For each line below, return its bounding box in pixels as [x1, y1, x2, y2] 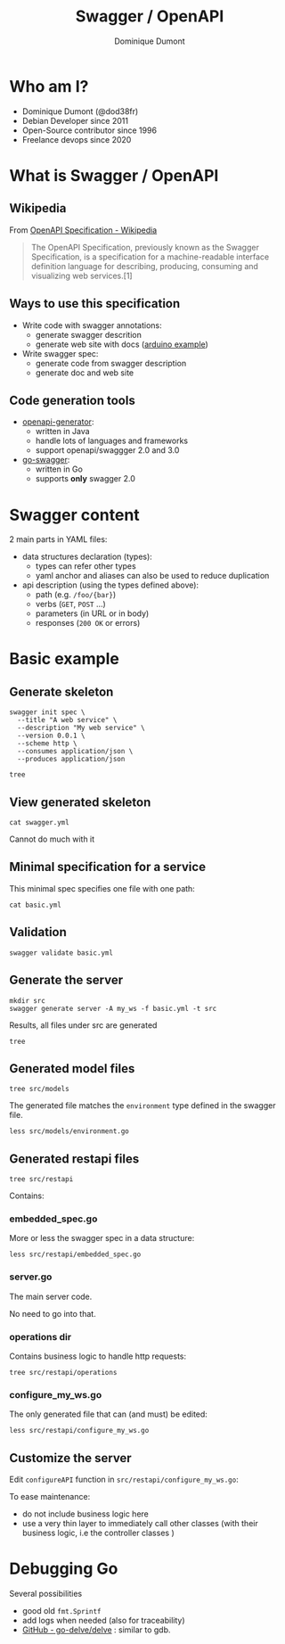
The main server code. [9, 1291, 93, 1302]
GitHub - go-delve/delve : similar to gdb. [21, 1624, 171, 1635]
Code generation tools [9, 392, 135, 407]
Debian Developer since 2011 [21, 115, 129, 126]
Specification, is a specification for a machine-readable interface [30, 251, 270, 262]
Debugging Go [9, 1558, 118, 1579]
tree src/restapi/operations [9, 1369, 118, 1377]
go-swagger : [21, 455, 70, 465]
